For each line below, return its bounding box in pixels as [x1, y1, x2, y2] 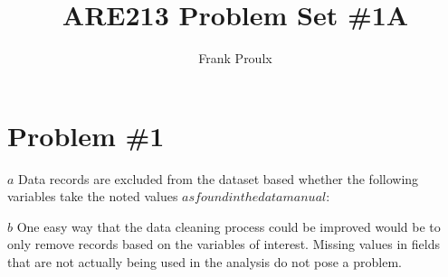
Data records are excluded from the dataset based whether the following [18, 169, 419, 188]
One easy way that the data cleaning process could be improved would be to [16, 217, 441, 235]
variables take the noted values [7, 187, 178, 206]
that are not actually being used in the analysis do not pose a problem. [7, 253, 402, 272]
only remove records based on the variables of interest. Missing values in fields [7, 235, 440, 254]
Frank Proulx [198, 49, 272, 68]
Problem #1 [7, 116, 165, 153]
